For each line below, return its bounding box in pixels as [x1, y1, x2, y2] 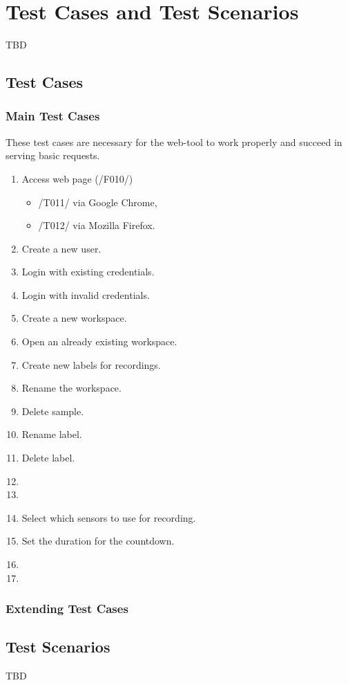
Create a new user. [21, 241, 101, 255]
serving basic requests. [6, 148, 100, 163]
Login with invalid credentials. [21, 287, 150, 302]
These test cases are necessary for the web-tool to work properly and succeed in [6, 134, 342, 149]
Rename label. [21, 427, 82, 441]
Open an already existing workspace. [21, 334, 177, 349]
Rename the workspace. [21, 381, 122, 395]
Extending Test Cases [6, 600, 128, 617]
